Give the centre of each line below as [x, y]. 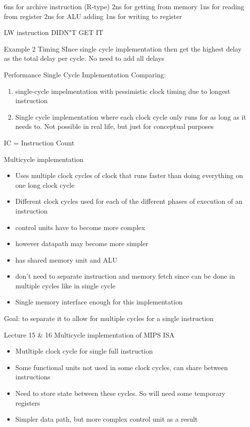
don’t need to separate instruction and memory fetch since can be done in [125, 276]
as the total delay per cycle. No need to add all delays [84, 58]
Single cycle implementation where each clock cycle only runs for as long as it [131, 116]
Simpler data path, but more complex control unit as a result [107, 419]
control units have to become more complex [80, 227]
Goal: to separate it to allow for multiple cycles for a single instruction [109, 318]
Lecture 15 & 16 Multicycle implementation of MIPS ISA [89, 334]
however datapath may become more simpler [82, 243]
